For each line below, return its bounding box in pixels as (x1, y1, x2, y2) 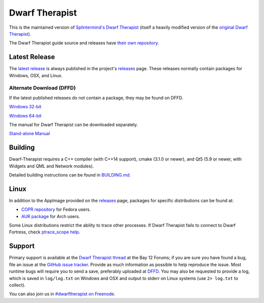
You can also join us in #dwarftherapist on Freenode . (9, 291, 116, 297)
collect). (9, 282, 26, 288)
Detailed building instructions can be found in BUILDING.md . (9, 172, 131, 178)
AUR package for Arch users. (21, 213, 80, 219)
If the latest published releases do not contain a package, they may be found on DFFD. (9, 95, 183, 101)
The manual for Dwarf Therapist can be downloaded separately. (9, 121, 138, 127)
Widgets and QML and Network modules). (9, 163, 94, 169)
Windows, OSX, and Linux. (9, 72, 63, 78)
